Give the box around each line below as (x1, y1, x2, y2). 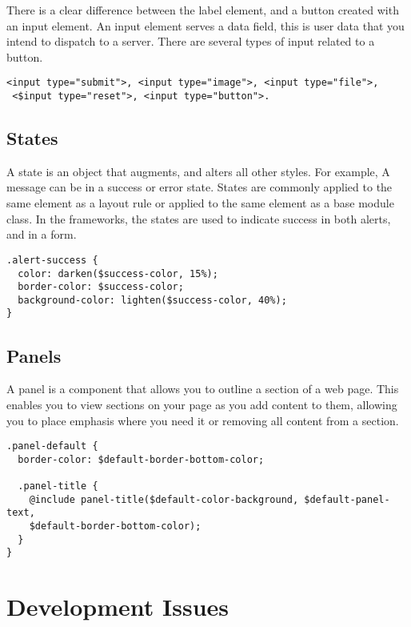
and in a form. (6, 226, 77, 243)
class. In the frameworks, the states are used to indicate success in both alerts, (6, 210, 391, 227)
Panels (6, 343, 62, 368)
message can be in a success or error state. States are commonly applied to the (6, 179, 393, 195)
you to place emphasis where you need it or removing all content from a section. (6, 412, 399, 428)
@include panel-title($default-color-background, (29, 493, 299, 505)
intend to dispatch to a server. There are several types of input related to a (6, 33, 375, 50)
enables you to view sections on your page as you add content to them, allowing (6, 396, 397, 412)
